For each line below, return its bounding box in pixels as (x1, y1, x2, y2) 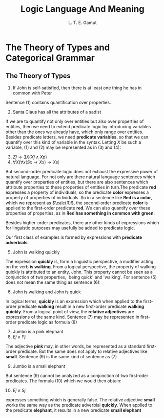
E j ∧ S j (12, 387, 26, 393)
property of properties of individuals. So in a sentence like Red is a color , (5, 194, 153, 200)
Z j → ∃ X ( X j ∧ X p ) (12, 154, 47, 160)
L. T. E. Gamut (68, 20, 97, 25)
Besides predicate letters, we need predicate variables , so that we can (5, 134, 148, 140)
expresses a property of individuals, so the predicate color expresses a (5, 189, 149, 195)
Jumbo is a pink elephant (12, 328, 63, 334)
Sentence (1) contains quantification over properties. (5, 99, 111, 105)
